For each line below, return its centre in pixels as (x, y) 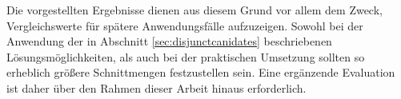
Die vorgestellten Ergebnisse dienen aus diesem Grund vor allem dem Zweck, (194, 10)
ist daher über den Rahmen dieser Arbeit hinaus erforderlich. (156, 87)
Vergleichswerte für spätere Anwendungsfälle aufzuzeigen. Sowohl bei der (185, 25)
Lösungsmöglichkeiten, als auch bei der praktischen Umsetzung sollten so (186, 56)
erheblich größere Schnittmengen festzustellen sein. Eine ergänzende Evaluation (201, 72)
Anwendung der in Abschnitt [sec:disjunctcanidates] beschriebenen (169, 41)
